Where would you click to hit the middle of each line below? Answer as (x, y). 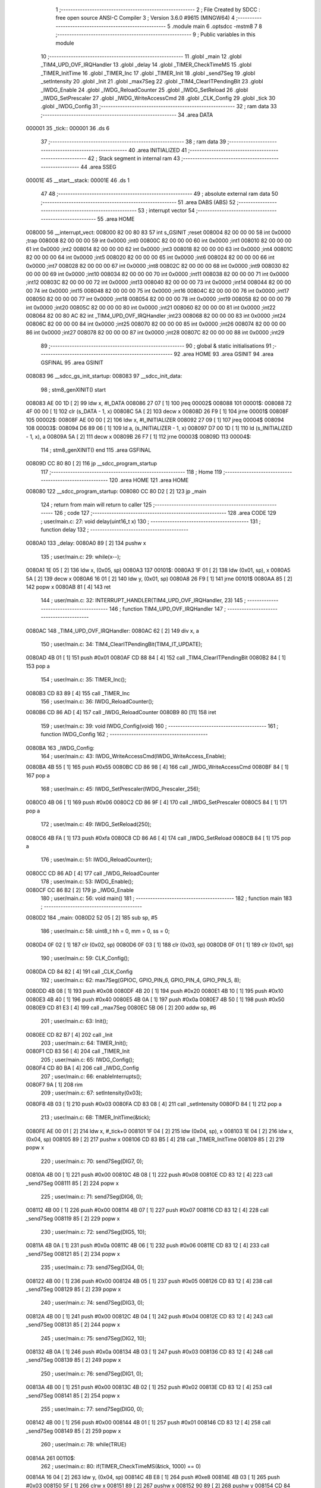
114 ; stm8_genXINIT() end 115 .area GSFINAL (96, 450)
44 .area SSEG (98, 167)
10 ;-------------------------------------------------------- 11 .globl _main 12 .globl (141, 56)
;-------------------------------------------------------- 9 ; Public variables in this (155, 35)
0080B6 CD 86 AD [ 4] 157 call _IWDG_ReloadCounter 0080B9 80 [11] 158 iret (121, 712)
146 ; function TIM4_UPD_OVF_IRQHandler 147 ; (167, 609)
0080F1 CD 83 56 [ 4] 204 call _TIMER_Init (78, 1051)
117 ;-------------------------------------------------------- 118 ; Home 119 (131, 472)
